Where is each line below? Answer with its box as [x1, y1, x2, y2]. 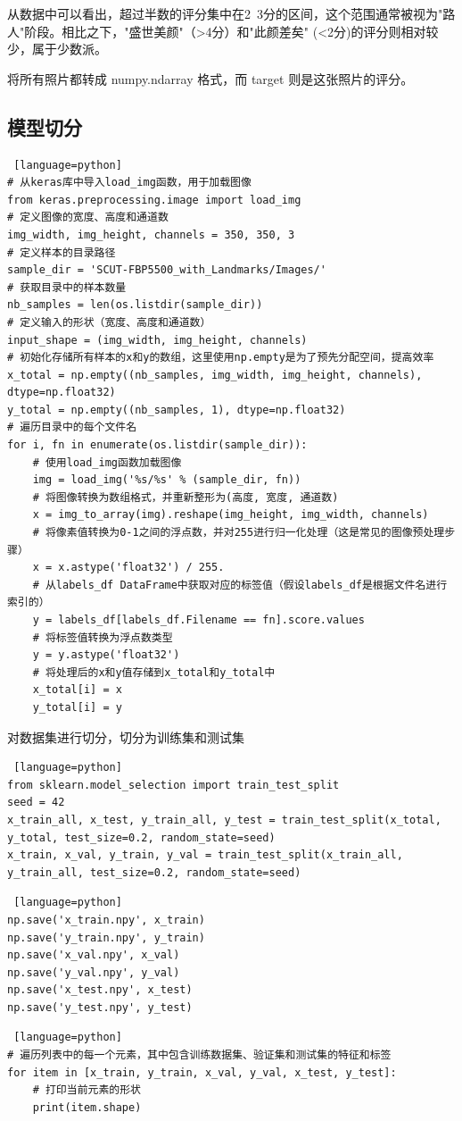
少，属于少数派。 [7, 39, 107, 58]
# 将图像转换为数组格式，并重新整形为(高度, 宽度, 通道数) [32, 490, 339, 504]
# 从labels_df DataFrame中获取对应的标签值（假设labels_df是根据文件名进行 [32, 578, 448, 591]
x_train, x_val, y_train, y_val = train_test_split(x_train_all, [7, 849, 403, 862]
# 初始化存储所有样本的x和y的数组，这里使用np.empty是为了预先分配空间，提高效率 [7, 351, 434, 364]
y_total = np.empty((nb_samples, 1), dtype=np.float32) [7, 403, 346, 416]
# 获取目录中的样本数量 [7, 280, 127, 294]
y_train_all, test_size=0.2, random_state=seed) [7, 866, 301, 879]
